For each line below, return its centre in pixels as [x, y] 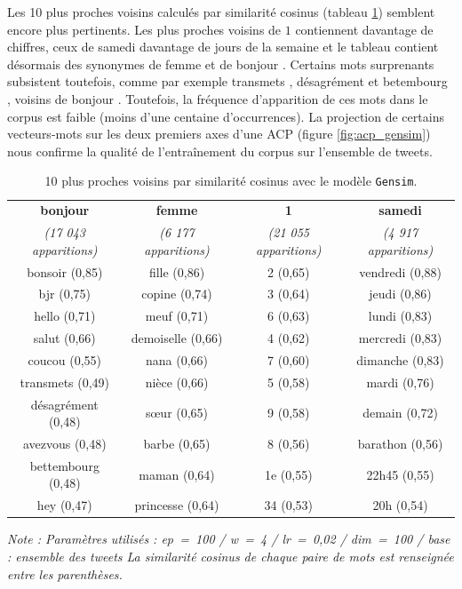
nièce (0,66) [177, 382]
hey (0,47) [64, 505]
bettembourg [64, 465]
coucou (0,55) [64, 359]
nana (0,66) [177, 359]
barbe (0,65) [177, 444]
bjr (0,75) [64, 294]
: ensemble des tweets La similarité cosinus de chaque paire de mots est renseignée [231, 556]
